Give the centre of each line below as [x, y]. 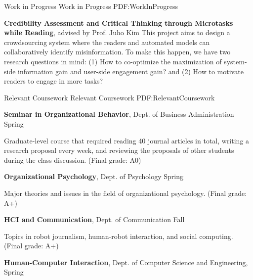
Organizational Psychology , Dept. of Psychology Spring [94, 176]
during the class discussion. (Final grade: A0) [73, 160]
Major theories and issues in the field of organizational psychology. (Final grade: [126, 193]
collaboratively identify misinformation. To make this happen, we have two [117, 52]
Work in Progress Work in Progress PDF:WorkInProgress [91, 6]
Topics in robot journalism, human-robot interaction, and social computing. [119, 236]
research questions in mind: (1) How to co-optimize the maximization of [113, 61]
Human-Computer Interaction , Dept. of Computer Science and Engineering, [126, 262]
